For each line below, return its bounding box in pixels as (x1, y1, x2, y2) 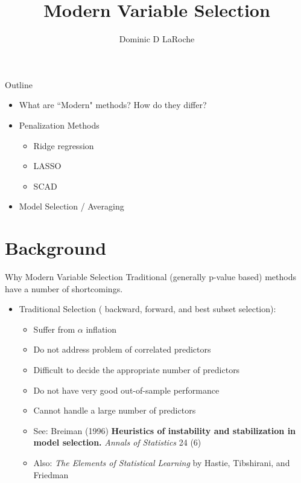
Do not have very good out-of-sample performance (33, 383, 220, 396)
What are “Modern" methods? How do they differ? (19, 98, 207, 111)
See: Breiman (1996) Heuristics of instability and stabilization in (33, 424, 296, 437)
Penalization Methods (19, 118, 100, 131)
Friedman (33, 468, 69, 481)
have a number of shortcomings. (5, 282, 123, 295)
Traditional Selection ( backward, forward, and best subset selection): (19, 302, 276, 315)
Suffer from (33, 322, 75, 335)
